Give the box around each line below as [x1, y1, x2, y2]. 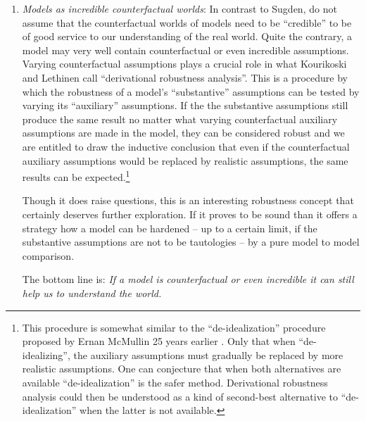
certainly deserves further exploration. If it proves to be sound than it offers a [22, 206, 358, 221]
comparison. [22, 248, 75, 263]
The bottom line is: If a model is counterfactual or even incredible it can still [22, 272, 354, 287]
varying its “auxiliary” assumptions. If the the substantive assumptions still [22, 98, 348, 113]
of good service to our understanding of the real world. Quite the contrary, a [22, 29, 353, 44]
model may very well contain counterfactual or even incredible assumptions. [22, 42, 349, 57]
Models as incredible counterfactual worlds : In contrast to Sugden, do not [22, 1, 337, 15]
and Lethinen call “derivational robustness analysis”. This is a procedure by [22, 70, 348, 84]
